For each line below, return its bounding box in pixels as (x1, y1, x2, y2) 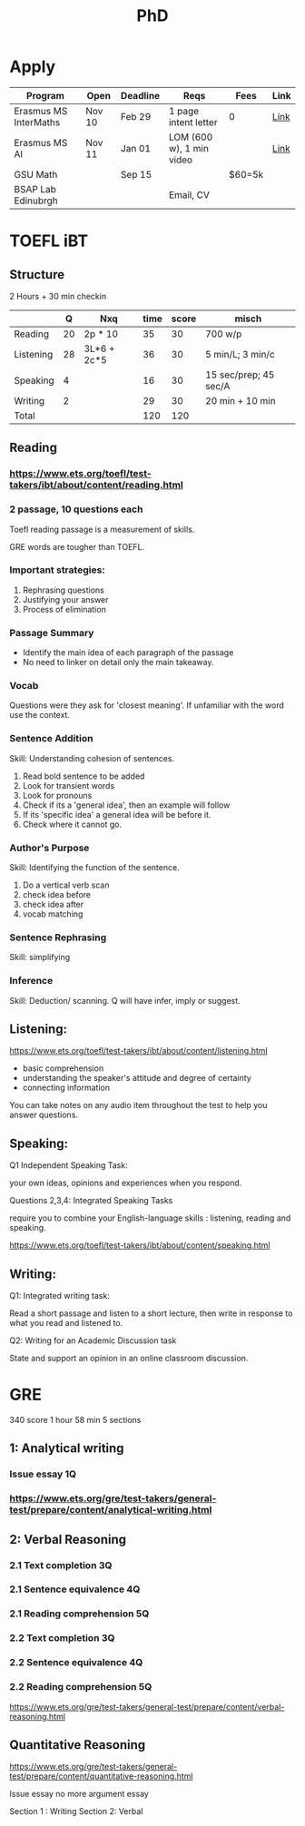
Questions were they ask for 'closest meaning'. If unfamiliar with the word (9, 700, 284, 711)
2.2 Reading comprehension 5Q (9, 1681, 152, 1693)
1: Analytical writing (9, 1440, 124, 1457)
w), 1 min (168, 142, 209, 154)
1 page (168, 104, 200, 117)
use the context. (9, 710, 71, 721)
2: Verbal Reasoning (9, 1531, 127, 1547)
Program (25, 89, 65, 102)
